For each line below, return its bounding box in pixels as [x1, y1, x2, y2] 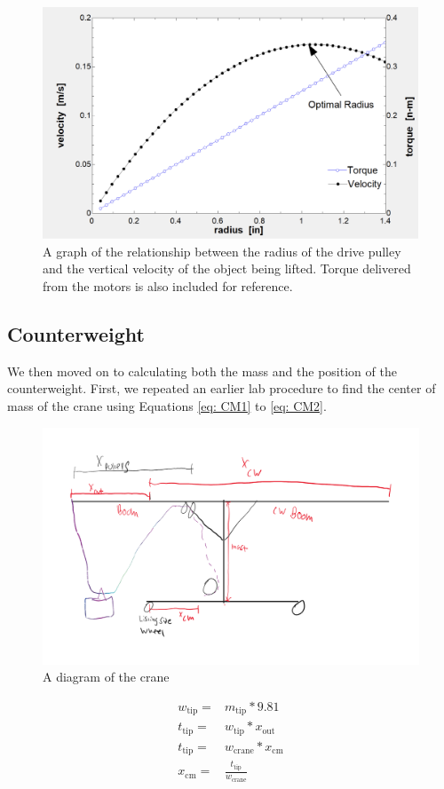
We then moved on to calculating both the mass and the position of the [7, 361, 397, 380]
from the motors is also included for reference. [43, 277, 293, 296]
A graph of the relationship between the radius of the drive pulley [43, 241, 401, 260]
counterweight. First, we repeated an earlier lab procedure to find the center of [7, 379, 436, 398]
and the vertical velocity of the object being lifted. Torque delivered [43, 259, 411, 278]
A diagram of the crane [43, 667, 170, 686]
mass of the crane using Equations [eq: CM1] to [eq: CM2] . [7, 397, 327, 415]
